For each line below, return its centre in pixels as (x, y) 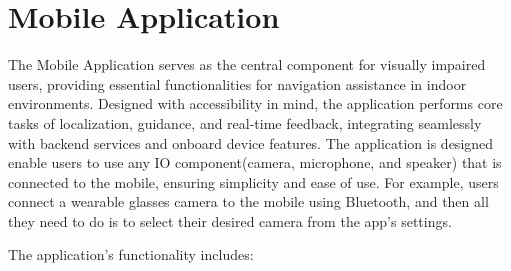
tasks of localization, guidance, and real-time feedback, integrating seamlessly (245, 122)
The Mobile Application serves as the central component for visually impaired (247, 64)
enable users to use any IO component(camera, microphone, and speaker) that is (255, 162)
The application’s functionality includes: (131, 254)
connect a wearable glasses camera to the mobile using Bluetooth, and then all (248, 201)
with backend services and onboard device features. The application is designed (251, 142)
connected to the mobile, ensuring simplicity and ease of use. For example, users (253, 181)
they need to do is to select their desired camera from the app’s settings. (230, 220)
